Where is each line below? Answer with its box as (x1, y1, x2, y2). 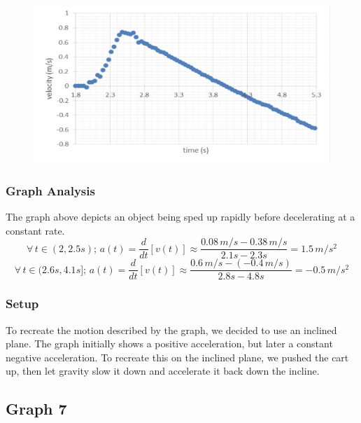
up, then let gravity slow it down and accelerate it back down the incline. (6, 363, 320, 378)
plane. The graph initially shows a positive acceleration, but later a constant (6, 336, 333, 351)
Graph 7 (6, 398, 67, 419)
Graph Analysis (6, 181, 95, 199)
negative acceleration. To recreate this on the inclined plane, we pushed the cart (6, 349, 349, 364)
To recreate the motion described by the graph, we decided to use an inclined (6, 322, 337, 337)
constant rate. (6, 223, 65, 237)
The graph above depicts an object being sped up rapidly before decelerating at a (6, 209, 355, 224)
